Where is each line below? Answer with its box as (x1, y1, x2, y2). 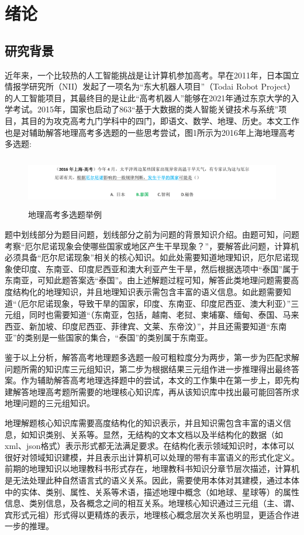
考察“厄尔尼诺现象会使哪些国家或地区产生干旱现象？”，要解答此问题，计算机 (5, 239, 299, 252)
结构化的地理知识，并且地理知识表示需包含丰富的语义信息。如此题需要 (12, 286, 283, 298)
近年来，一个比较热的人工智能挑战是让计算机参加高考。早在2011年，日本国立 (5, 68, 299, 81)
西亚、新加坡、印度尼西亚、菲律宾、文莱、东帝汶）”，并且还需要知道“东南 (5, 320, 287, 332)
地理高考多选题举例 (28, 208, 102, 221)
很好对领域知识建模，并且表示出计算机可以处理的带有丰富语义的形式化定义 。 (5, 451, 299, 463)
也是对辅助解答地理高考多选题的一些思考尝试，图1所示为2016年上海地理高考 (5, 126, 295, 138)
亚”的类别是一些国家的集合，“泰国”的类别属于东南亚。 (5, 331, 213, 344)
